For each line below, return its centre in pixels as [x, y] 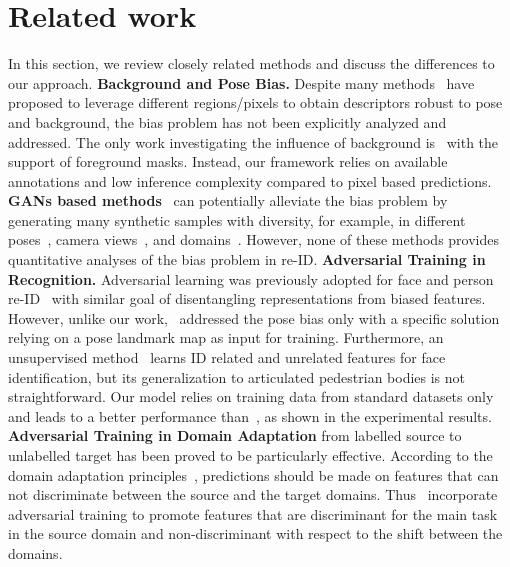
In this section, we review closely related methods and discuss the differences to [251, 63]
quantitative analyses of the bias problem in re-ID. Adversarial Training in [247, 259]
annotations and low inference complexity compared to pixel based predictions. [250, 180]
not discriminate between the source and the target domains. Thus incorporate [253, 494]
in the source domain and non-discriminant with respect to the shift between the [255, 533]
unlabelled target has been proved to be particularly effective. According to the [250, 455]
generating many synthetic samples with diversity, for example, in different [237, 219]
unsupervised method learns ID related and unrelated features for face [227, 357]
